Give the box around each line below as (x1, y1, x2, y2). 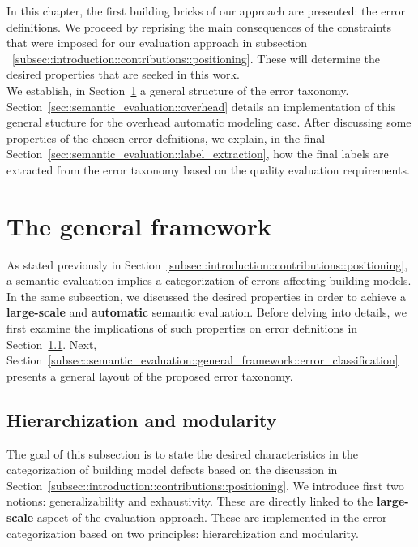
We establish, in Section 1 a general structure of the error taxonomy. (6, 81, 349, 98)
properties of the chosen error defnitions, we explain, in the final (6, 129, 326, 146)
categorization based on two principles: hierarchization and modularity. (6, 524, 359, 541)
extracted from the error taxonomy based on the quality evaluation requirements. (6, 161, 410, 178)
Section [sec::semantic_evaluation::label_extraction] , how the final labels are (6, 145, 389, 162)
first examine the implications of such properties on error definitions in (6, 320, 358, 337)
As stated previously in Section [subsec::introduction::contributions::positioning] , (6, 256, 408, 273)
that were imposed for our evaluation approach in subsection (6, 34, 308, 51)
